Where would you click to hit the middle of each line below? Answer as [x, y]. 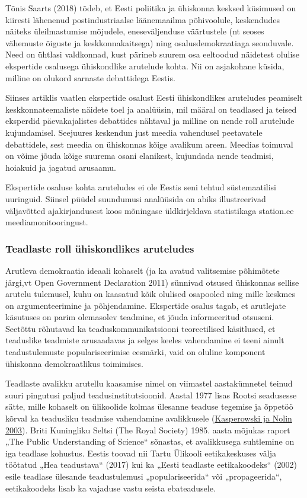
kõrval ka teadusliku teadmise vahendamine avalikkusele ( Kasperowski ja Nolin [149, 418]
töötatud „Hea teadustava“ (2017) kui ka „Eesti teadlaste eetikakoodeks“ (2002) [151, 465]
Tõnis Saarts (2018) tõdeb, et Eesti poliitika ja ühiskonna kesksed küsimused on [151, 8]
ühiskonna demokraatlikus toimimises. [74, 363]
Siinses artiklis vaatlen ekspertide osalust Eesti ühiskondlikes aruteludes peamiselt [154, 98]
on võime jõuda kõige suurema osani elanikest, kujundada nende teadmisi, [140, 156]
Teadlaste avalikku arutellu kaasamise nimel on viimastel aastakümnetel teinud [149, 383]
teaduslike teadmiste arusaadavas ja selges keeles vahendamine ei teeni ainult [145, 340]
